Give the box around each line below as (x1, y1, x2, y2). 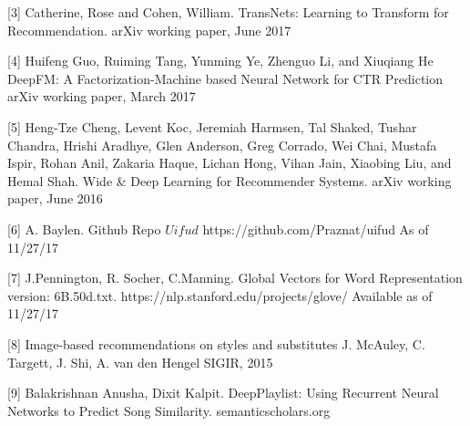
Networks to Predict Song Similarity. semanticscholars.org (7, 400, 331, 420)
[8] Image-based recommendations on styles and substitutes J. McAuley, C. (7, 334, 425, 353)
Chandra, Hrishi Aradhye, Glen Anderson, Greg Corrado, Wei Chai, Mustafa (7, 135, 437, 154)
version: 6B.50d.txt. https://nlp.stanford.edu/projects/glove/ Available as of (7, 286, 433, 305)
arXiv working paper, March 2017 (7, 87, 196, 106)
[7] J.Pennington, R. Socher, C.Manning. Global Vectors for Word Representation (7, 268, 463, 287)
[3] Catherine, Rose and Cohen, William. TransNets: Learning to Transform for (7, 3, 449, 21)
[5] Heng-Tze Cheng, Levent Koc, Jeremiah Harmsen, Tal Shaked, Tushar (7, 117, 417, 136)
